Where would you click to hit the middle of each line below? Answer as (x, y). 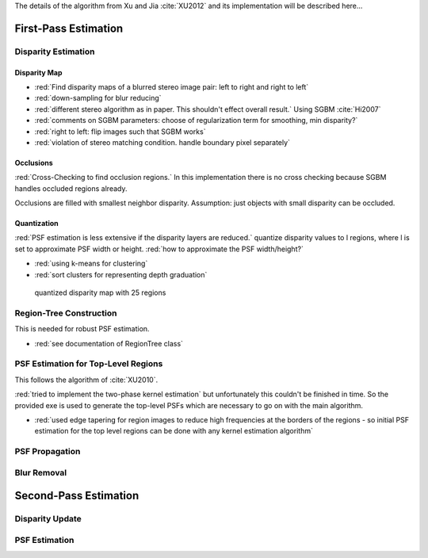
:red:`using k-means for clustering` (91, 264)
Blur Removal (41, 472)
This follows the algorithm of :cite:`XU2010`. (86, 380)
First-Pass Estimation (69, 28)
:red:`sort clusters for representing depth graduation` (121, 274)
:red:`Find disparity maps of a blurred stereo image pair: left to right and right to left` (172, 86)
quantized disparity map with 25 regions (100, 292)
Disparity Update (48, 519)
